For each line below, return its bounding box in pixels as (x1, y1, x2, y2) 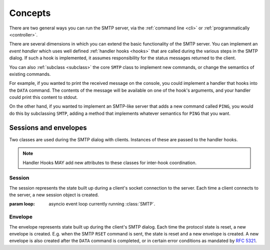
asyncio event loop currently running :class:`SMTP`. (48, 201, 155, 207)
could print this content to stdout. (9, 94, 78, 100)
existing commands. (9, 71, 51, 77)
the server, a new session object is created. (9, 192, 99, 198)
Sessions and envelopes (9, 123, 87, 132)
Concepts (9, 7, 51, 18)
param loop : (9, 201, 35, 207)
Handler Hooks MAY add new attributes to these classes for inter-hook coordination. (22, 160, 197, 166)
